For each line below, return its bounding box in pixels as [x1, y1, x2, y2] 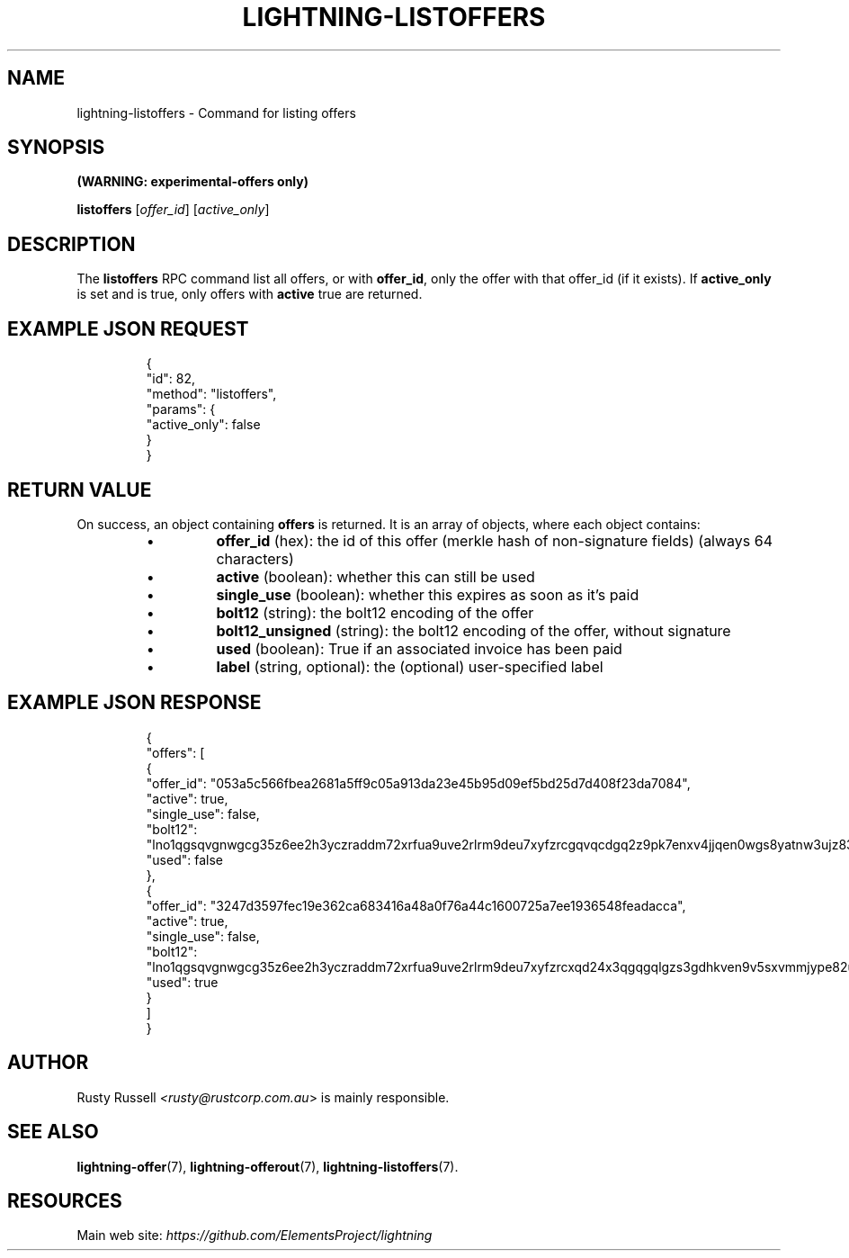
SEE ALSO [7, 1120, 99, 1144]
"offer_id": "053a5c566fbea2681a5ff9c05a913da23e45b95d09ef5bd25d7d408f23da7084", [146, 775, 691, 791]
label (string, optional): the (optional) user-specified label [216, 657, 603, 676]
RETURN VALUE [7, 478, 152, 501]
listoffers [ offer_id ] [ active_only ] [76, 202, 270, 218]
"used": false [146, 851, 223, 867]
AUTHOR [7, 1051, 89, 1074]
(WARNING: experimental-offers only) [76, 174, 308, 190]
